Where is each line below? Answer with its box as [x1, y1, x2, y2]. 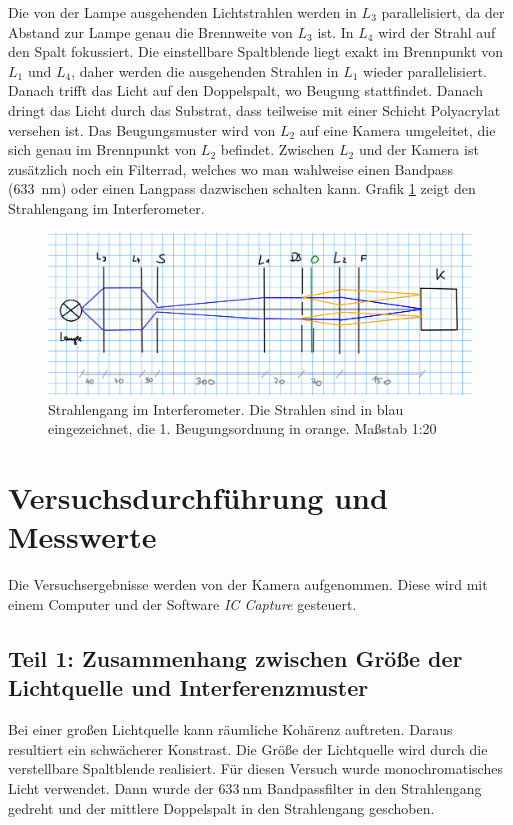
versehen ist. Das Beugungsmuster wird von [8, 119, 276, 140]
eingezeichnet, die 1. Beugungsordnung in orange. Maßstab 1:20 [48, 418, 437, 439]
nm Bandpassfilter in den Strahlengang [242, 777, 482, 798]
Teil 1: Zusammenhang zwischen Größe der [8, 642, 463, 673]
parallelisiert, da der [381, 2, 505, 22]
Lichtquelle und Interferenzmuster [8, 672, 369, 703]
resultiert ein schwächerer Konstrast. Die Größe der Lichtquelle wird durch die [8, 738, 488, 759]
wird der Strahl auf [378, 21, 496, 42]
